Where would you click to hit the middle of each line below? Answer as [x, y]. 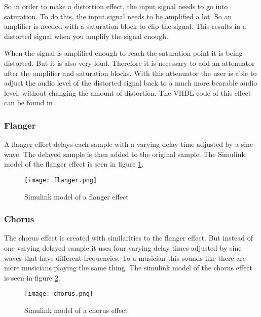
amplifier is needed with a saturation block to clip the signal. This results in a [125, 26]
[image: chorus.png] [59, 294]
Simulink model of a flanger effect [77, 196]
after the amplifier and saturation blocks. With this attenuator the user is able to [130, 73]
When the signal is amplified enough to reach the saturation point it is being [123, 53]
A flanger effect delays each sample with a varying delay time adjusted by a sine [129, 144]
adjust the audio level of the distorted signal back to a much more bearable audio [131, 83]
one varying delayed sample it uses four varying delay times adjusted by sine [123, 248]
